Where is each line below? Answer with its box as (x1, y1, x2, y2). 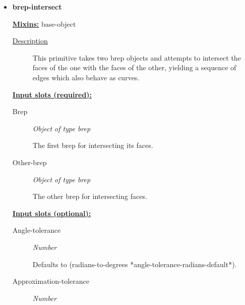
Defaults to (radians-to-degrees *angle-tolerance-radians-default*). (32, 259, 237, 269)
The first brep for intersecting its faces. (32, 140, 153, 150)
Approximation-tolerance (12, 276, 89, 286)
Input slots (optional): (12, 208, 91, 218)
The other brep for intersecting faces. (32, 191, 147, 201)
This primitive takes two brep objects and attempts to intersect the (32, 52, 241, 63)
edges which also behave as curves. (32, 72, 140, 82)
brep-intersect (12, 2, 62, 12)
